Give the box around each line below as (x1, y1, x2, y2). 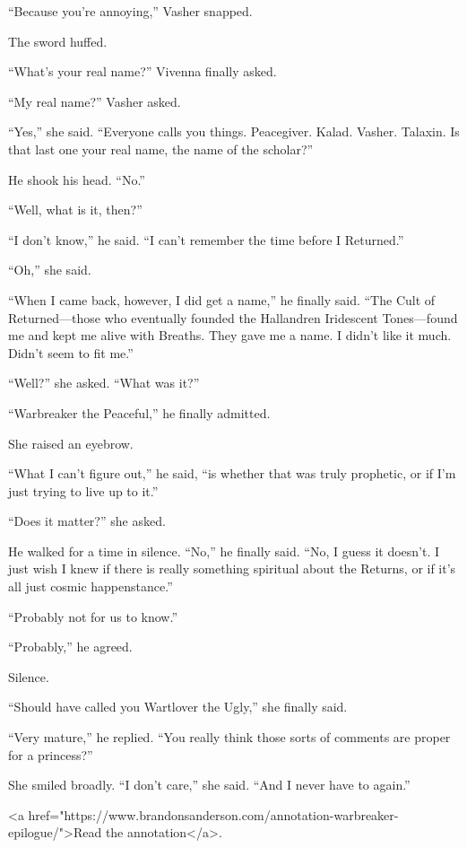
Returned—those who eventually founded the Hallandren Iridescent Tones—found (8, 308, 458, 327)
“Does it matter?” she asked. (8, 511, 166, 530)
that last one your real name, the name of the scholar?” (8, 139, 314, 158)
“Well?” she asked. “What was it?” (8, 373, 200, 392)
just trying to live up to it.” (8, 481, 159, 500)
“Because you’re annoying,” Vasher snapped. (8, 2, 253, 20)
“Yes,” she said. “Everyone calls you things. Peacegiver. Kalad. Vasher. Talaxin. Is (8, 122, 460, 141)
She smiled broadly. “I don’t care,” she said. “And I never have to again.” (8, 775, 411, 794)
